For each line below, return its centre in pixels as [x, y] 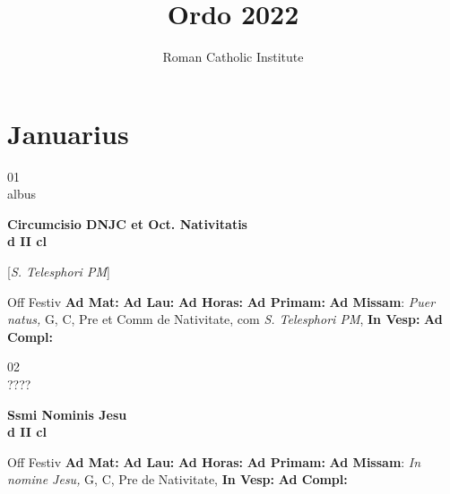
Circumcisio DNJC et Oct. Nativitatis [127, 223]
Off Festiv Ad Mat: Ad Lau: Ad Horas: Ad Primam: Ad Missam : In [214, 461]
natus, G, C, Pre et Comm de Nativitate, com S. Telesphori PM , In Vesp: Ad [225, 319]
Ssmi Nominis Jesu [67, 414]
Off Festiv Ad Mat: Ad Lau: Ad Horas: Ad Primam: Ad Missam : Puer [221, 301]
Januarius [68, 133]
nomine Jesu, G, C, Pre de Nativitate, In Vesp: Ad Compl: [177, 479]
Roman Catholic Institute [233, 57]
